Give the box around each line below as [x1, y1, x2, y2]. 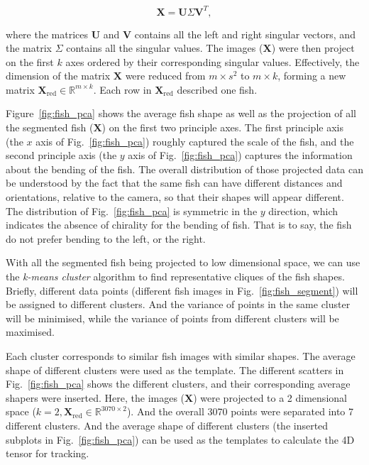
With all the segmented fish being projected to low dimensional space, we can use [6, 255, 360, 270]
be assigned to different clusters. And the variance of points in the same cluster [6, 297, 351, 312]
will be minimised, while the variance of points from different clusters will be [6, 310, 339, 325]
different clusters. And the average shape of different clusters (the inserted [6, 417, 329, 432]
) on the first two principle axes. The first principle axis [101, 120, 343, 135]
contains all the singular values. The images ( [66, 40, 263, 55]
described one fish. [177, 82, 258, 97]
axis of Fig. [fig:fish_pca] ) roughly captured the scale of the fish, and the [35, 133, 354, 148]
